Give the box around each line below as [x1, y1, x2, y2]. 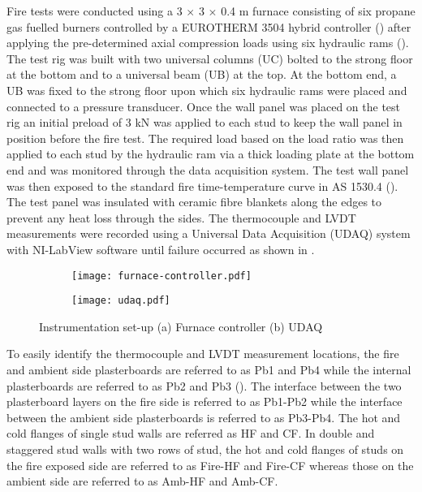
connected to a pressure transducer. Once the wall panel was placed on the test [6, 97, 401, 114]
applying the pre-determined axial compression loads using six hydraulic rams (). [6, 34, 409, 51]
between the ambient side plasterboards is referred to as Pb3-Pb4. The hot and [6, 408, 401, 425]
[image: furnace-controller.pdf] [71, 270, 252, 282]
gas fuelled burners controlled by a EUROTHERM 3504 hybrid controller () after [6, 18, 411, 35]
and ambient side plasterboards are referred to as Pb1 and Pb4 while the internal [6, 361, 411, 378]
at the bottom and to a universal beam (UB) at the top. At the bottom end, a [6, 66, 397, 83]
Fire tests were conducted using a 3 [6, 2, 183, 19]
